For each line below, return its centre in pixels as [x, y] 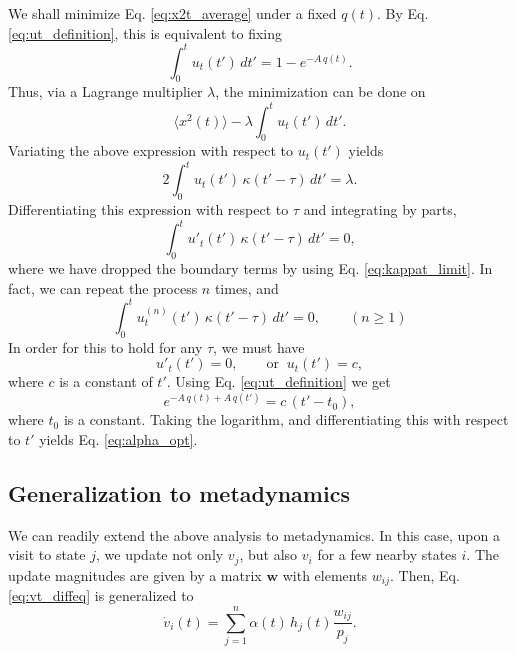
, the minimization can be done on [320, 91]
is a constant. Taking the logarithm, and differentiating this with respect [286, 419]
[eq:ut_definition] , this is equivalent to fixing [145, 32]
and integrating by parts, [380, 209]
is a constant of [106, 381]
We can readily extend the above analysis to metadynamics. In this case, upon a [254, 534]
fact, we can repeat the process [103, 287]
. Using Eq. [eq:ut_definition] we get [278, 381]
